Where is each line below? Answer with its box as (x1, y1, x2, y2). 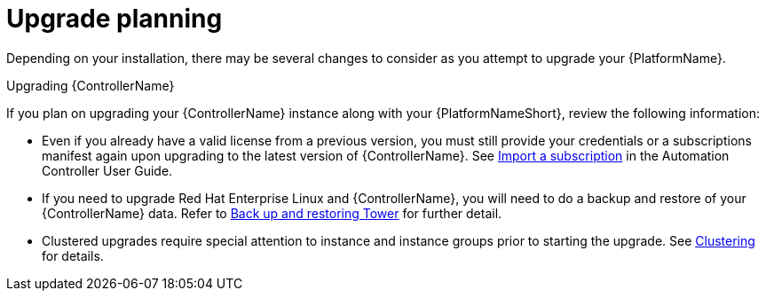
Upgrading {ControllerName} (6, 77, 175, 93)
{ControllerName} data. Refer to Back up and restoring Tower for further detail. (42, 205, 502, 221)
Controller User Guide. (42, 162, 173, 178)
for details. (42, 247, 104, 263)
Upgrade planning (6, 4, 223, 34)
